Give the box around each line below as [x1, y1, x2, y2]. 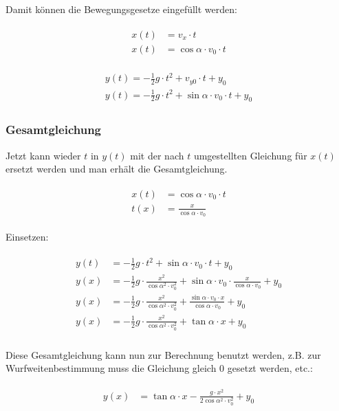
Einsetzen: [6, 230, 49, 244]
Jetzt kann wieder [6, 148, 81, 162]
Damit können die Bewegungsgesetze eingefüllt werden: [6, 2, 237, 16]
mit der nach [130, 148, 184, 162]
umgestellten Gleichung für [193, 148, 307, 162]
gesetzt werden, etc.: [227, 361, 313, 375]
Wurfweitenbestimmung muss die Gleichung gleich [6, 361, 217, 375]
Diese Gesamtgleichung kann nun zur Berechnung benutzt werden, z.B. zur [6, 347, 321, 362]
